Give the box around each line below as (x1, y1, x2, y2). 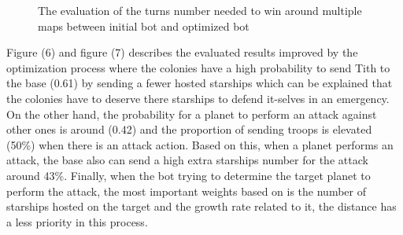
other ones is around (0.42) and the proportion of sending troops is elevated (6, 121, 372, 138)
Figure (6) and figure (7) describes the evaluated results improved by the (6, 44, 358, 61)
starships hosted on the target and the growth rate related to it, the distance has (6, 198, 397, 215)
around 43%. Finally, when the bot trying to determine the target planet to (6, 167, 371, 183)
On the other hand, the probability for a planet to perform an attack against (6, 105, 377, 122)
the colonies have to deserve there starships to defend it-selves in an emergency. (6, 90, 390, 106)
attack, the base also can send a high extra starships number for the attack (6, 152, 368, 168)
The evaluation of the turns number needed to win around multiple (38, 2, 362, 18)
